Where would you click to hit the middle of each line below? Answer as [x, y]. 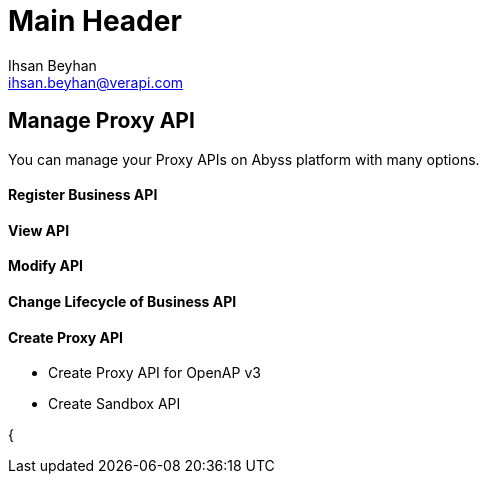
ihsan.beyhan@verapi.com [96, 82]
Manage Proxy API [101, 121]
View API [39, 230]
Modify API [46, 266]
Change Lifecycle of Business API [122, 302]
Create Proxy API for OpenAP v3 [154, 373]
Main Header [95, 21]
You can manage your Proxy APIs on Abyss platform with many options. [244, 159]
